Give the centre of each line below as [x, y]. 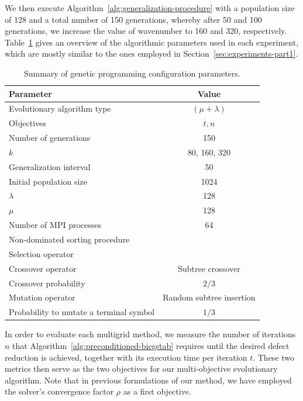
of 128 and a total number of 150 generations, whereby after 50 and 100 [133, 19]
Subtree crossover [209, 268]
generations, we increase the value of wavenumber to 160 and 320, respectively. [146, 31]
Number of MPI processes [55, 225]
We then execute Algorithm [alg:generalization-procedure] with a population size [150, 8]
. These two [274, 357]
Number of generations [50, 138]
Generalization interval [50, 166]
